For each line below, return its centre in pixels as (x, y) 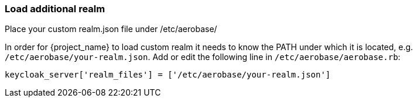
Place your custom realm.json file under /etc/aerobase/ (111, 29)
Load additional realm (55, 9)
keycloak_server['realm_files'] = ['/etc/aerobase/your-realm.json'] (168, 75)
